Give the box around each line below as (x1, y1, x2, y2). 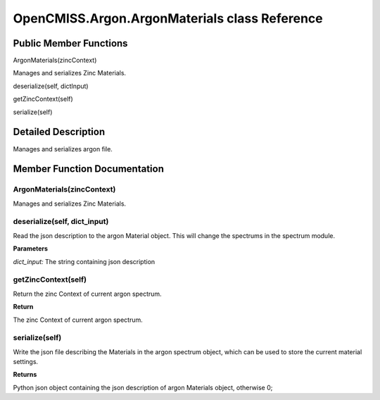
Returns (13, 370, 37, 379)
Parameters (13, 244, 49, 253)
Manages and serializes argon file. (13, 144, 113, 153)
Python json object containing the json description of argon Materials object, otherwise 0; (13, 383, 273, 392)
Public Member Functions (13, 37, 128, 49)
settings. (13, 358, 39, 366)
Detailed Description (13, 126, 106, 138)
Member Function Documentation (13, 163, 165, 175)
